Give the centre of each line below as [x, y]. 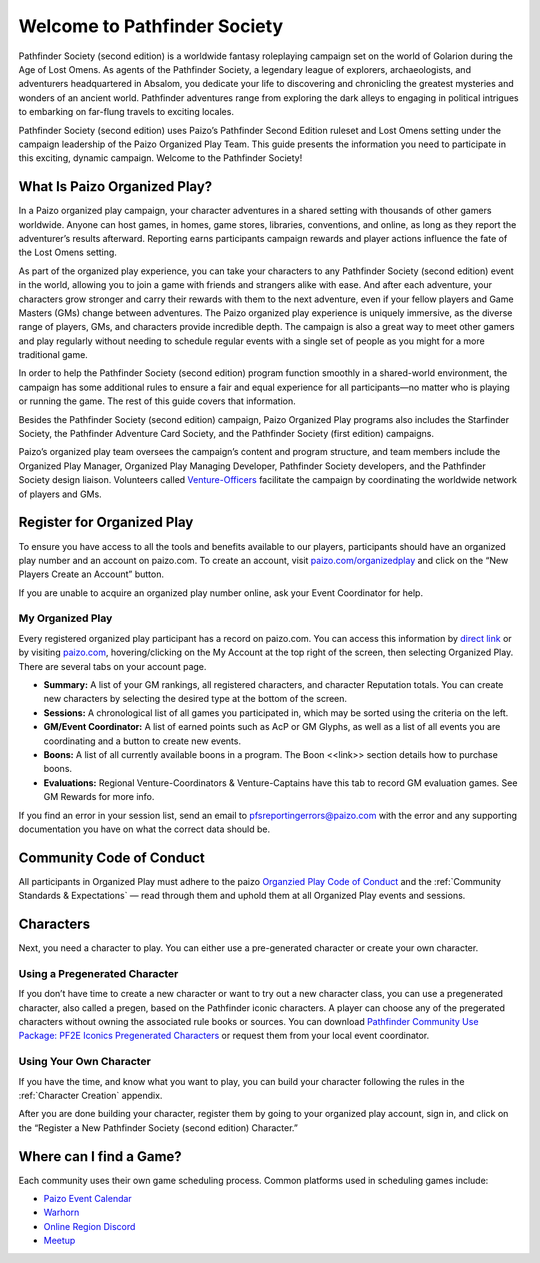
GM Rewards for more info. [99, 797]
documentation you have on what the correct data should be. [144, 829]
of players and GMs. [60, 494]
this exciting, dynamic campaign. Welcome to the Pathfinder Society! [160, 158]
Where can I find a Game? [100, 1156]
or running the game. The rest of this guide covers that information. [157, 401]
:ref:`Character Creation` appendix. [90, 1095]
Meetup [59, 1241]
